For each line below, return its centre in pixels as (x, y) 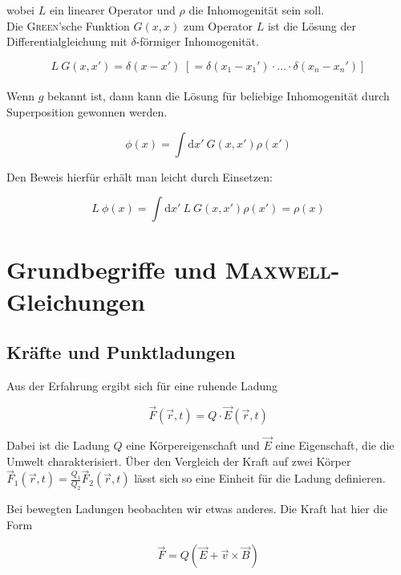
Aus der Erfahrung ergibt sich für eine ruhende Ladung (142, 385)
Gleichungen (76, 301)
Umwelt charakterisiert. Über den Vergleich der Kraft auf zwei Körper (179, 461)
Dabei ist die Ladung (58, 445)
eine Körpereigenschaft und (193, 445)
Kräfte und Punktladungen (121, 352)
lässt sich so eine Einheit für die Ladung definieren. (260, 478)
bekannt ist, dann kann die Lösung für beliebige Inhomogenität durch (219, 96)
